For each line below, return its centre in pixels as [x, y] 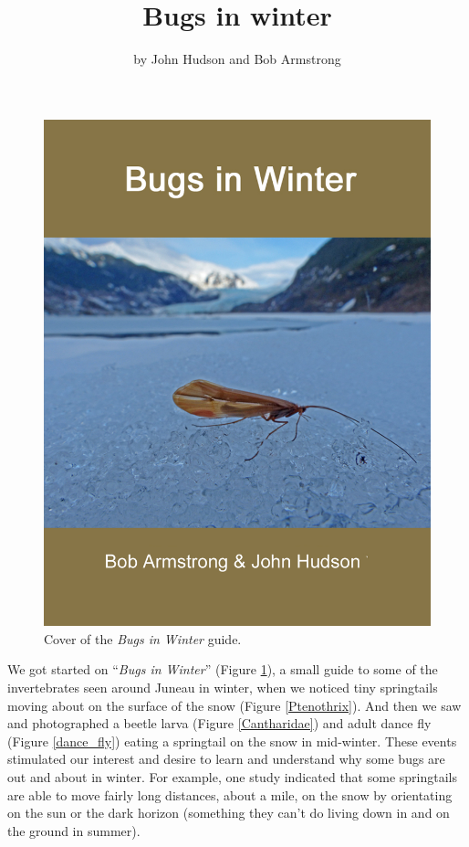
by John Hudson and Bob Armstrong [237, 59]
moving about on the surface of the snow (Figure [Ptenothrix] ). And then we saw [234, 705]
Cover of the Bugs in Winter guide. [143, 638]
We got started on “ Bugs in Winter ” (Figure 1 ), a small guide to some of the [223, 669]
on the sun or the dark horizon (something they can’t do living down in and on [229, 813]
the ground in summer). [74, 830]
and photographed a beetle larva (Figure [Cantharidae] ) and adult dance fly [219, 723]
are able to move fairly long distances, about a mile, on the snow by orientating [230, 794]
